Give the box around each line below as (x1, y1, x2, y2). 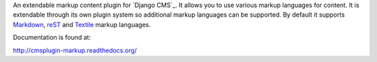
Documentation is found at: (13, 33, 91, 42)
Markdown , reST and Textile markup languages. (13, 20, 151, 29)
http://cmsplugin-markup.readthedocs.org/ (13, 46, 138, 54)
